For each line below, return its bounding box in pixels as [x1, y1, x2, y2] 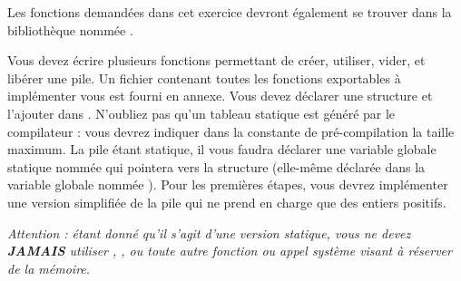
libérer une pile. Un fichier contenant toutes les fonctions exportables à [7, 68, 401, 87]
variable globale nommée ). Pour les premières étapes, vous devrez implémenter [7, 175, 448, 194]
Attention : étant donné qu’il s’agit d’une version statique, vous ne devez [7, 223, 411, 242]
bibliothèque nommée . [7, 20, 133, 39]
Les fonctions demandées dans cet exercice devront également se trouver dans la [7, 3, 452, 21]
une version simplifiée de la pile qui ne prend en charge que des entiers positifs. [7, 192, 446, 211]
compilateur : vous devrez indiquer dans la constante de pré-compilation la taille [7, 121, 455, 140]
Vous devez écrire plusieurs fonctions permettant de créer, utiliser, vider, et [7, 51, 426, 70]
